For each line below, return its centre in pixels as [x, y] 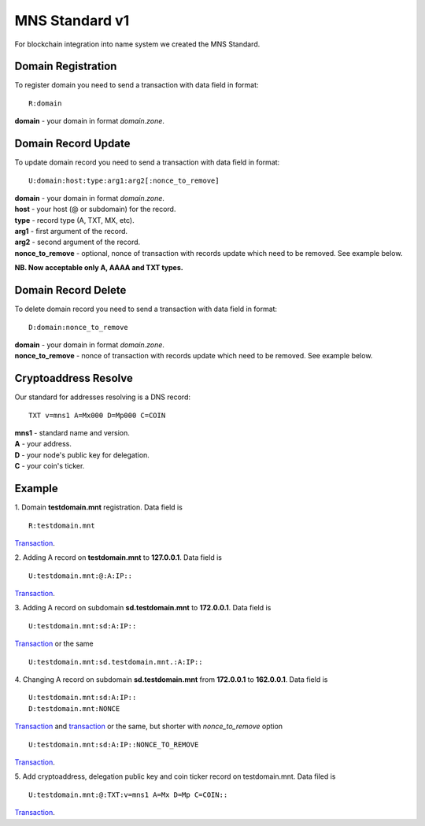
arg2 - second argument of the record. [78, 242]
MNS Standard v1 [72, 20]
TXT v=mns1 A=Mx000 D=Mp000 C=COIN [97, 415]
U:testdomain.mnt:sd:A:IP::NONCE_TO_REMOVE [114, 745]
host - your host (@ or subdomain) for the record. [95, 209]
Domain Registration [66, 67]
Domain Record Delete [70, 290]
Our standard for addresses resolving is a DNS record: [103, 397]
